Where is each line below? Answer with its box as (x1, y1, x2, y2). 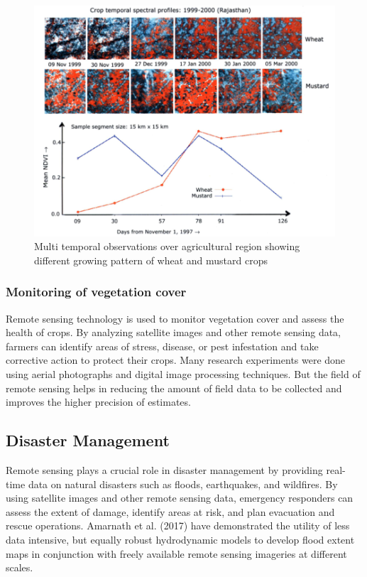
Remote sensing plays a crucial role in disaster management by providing (6, 462, 323, 477)
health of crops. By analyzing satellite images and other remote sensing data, (6, 325, 341, 340)
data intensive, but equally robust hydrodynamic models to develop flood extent (6, 532, 355, 546)
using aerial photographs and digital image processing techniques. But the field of (6, 366, 361, 381)
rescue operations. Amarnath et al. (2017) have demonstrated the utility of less (6, 518, 350, 533)
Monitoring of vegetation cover (6, 283, 187, 301)
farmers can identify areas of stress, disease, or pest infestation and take (6, 338, 319, 353)
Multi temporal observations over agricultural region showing (34, 239, 300, 254)
